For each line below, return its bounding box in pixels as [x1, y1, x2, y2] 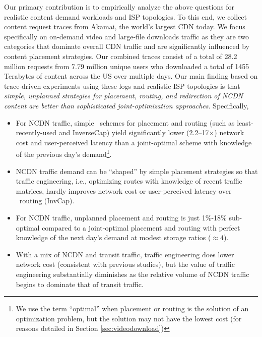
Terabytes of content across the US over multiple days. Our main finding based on [4, 71, 258, 81]
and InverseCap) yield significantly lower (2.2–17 [58, 127, 209, 138]
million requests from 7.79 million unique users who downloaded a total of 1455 [4, 61, 249, 71]
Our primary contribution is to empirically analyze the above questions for [4, 2, 235, 12]
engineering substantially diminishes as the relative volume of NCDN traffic [16, 268, 249, 279]
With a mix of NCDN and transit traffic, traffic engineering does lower [16, 249, 234, 259]
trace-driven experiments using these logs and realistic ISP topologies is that [4, 80, 240, 91]
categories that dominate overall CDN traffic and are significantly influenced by [4, 41, 250, 51]
